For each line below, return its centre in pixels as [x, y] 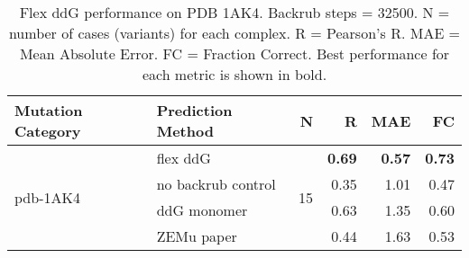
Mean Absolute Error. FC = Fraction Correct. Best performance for [234, 53]
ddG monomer [202, 210]
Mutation [49, 110]
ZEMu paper [197, 236]
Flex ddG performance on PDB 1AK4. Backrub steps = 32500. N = [234, 12]
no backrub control [216, 184]
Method [185, 131]
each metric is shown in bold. [234, 74]
